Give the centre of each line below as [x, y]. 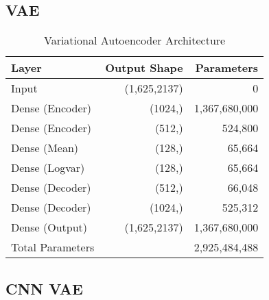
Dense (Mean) [45, 148]
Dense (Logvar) [48, 168]
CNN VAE [44, 288]
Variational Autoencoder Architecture [134, 40]
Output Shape [144, 68]
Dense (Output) [49, 227]
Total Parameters [53, 247]
